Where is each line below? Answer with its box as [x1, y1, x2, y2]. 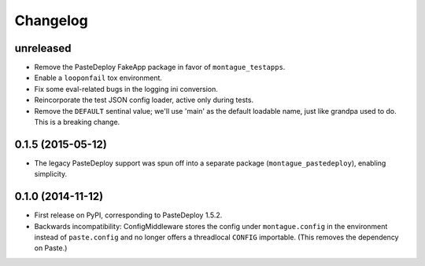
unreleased [14, 42, 72, 55]
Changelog [14, 12, 88, 29]
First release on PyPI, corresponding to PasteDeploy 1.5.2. [34, 210, 223, 220]
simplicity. [34, 169, 67, 179]
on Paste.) [34, 243, 68, 253]
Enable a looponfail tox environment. [34, 73, 163, 82]
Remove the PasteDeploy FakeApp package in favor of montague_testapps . [34, 63, 286, 72]
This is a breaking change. [34, 118, 120, 127]
